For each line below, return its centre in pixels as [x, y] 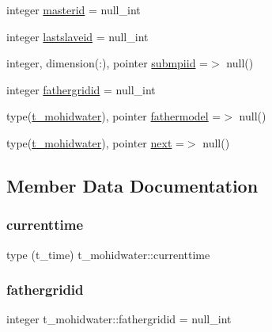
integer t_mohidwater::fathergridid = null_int [119, 319]
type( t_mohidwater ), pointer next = [95, 142]
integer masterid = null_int [74, 10]
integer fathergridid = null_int [81, 89]
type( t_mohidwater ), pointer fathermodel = [114, 116]
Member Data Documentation [132, 185]
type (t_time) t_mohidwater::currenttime [108, 254]
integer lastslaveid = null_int [77, 36]
